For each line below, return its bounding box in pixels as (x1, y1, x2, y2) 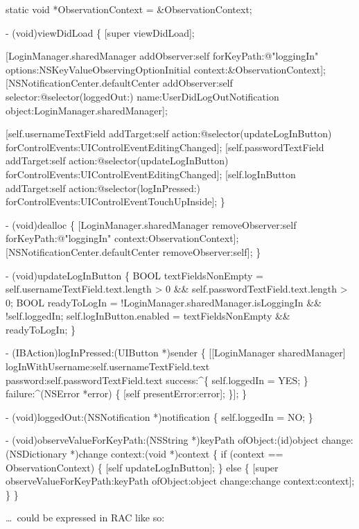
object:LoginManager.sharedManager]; (6, 103, 168, 117)
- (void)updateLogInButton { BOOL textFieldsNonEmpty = (6, 268, 263, 282)
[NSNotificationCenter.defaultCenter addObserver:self (6, 76, 233, 90)
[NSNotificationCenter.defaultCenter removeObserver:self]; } (6, 244, 261, 259)
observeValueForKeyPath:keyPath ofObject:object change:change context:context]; (6, 474, 355, 488)
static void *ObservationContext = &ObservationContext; (6, 2, 252, 16)
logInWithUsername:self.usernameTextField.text (6, 359, 210, 374)
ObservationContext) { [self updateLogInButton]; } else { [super (6, 460, 279, 474)
